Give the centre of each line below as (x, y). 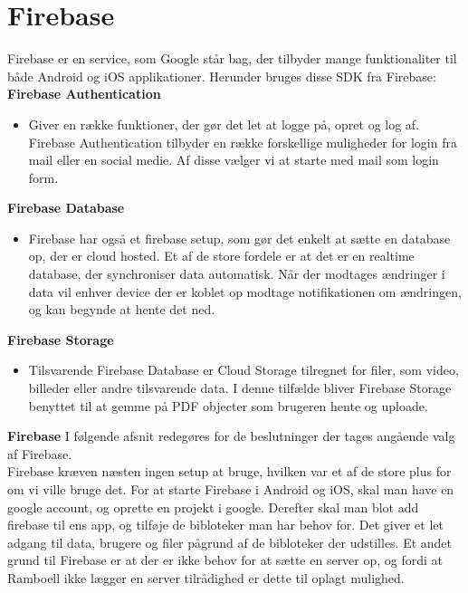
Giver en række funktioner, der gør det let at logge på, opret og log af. (224, 124)
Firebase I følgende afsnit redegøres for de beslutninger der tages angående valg (231, 436)
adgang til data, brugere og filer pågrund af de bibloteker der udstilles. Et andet (230, 542)
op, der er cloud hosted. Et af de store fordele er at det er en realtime (221, 256)
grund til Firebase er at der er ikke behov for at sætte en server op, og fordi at (225, 560)
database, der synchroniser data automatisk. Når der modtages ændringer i (237, 274)
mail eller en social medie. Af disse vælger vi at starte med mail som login (234, 160)
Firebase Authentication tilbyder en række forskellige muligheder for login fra (243, 142)
